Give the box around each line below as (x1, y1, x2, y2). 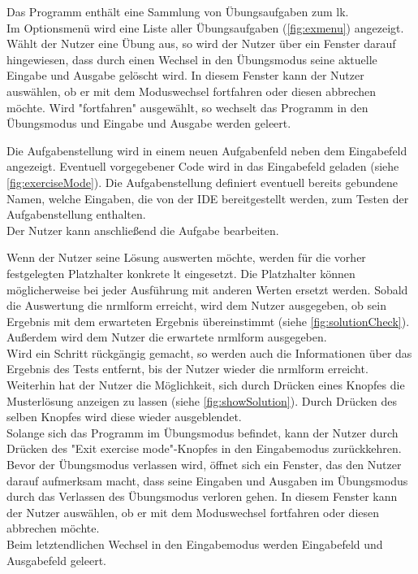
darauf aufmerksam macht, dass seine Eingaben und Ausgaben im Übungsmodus (6, 472, 408, 489)
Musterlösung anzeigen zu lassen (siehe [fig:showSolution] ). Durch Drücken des (6, 392, 397, 409)
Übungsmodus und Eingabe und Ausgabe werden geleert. (6, 115, 291, 132)
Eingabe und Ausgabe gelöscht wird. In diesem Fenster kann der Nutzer (6, 67, 364, 84)
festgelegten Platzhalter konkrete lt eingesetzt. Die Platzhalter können (6, 264, 356, 281)
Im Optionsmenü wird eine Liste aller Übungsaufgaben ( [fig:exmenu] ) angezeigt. (6, 19, 404, 36)
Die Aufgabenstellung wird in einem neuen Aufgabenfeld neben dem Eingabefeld (6, 141, 407, 159)
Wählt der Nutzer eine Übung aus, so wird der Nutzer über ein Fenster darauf (6, 35, 396, 52)
